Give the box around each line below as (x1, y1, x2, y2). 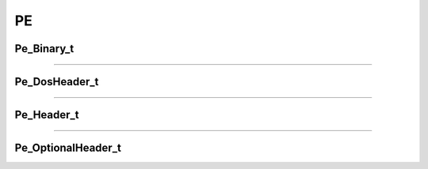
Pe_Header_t (14, 108, 79, 122)
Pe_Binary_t (14, 42, 75, 55)
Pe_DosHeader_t (14, 75, 99, 88)
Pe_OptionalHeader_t (14, 141, 122, 155)
